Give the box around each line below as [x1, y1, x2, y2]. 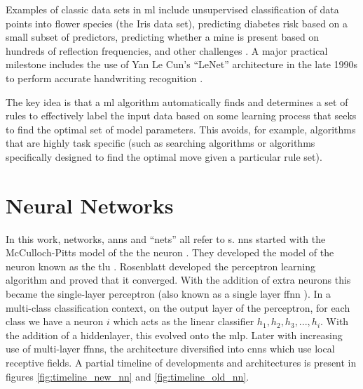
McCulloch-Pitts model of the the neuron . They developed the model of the [6, 245, 334, 260]
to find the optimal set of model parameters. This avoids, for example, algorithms [6, 121, 356, 136]
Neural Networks [6, 190, 174, 219]
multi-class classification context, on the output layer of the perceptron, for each [6, 300, 350, 315]
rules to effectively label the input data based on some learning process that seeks [6, 108, 357, 123]
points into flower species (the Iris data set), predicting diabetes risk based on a [6, 15, 348, 30]
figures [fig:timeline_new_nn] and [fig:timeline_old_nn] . [6, 369, 249, 383]
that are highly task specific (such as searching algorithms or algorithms [6, 136, 315, 150]
